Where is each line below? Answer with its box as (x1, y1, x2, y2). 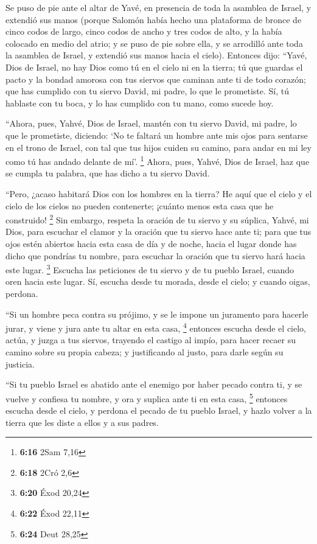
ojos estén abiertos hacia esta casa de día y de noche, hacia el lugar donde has (5, 237, 297, 249)
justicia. (5, 357, 35, 370)
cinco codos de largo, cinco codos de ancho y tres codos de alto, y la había (5, 25, 282, 38)
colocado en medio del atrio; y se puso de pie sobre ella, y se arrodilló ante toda (5, 37, 303, 49)
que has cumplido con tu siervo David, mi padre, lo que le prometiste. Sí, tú (5, 85, 290, 97)
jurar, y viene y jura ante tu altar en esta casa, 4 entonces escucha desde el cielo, (5, 320, 306, 334)
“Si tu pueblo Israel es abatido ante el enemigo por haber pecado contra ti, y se (5, 378, 302, 391)
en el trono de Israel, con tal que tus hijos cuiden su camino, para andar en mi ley (5, 141, 312, 153)
